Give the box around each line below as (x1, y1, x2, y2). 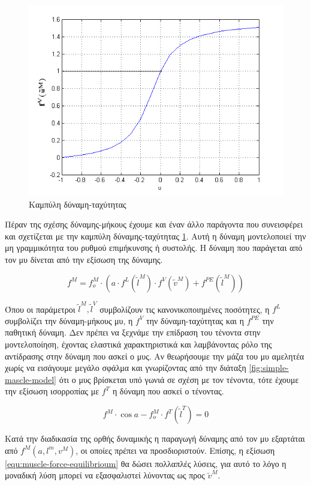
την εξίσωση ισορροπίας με (5, 385, 99, 397)
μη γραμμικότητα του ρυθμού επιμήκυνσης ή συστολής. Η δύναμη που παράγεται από (5, 241, 303, 254)
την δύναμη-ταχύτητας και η (146, 314, 244, 327)
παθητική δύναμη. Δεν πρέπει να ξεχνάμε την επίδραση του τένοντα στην (5, 326, 261, 339)
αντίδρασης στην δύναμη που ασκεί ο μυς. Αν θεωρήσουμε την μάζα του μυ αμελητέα (5, 349, 304, 362)
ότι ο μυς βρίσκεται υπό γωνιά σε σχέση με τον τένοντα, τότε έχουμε (59, 373, 299, 385)
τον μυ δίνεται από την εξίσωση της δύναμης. (5, 253, 163, 265)
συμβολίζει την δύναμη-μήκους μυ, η (5, 314, 133, 327)
